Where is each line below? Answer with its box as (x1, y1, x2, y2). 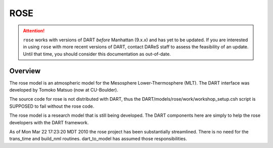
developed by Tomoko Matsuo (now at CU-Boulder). (9, 87, 118, 93)
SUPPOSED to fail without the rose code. (9, 103, 95, 109)
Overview (9, 66, 41, 75)
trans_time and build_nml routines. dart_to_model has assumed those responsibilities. (9, 136, 187, 142)
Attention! (23, 28, 45, 34)
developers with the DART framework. (9, 119, 89, 125)
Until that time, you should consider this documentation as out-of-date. (23, 51, 171, 57)
